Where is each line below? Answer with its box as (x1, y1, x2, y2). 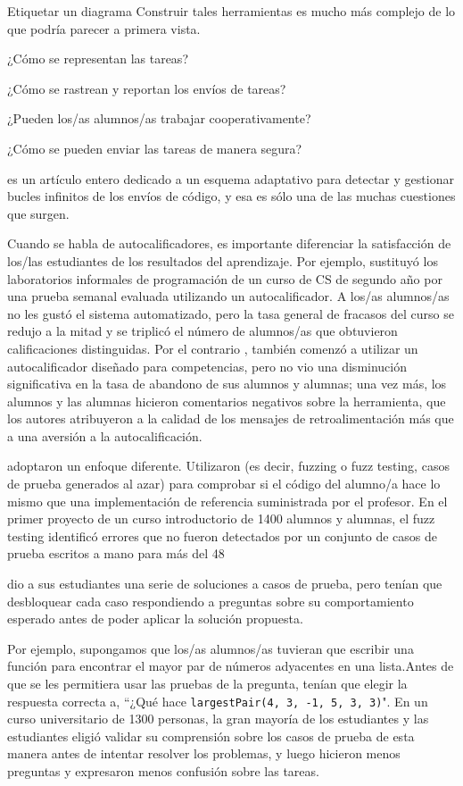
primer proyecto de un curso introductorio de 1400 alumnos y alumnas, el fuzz (7, 509, 435, 528)
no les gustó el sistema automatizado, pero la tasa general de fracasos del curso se (7, 304, 454, 322)
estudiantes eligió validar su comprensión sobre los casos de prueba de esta (7, 726, 415, 745)
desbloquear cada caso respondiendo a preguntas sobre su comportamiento (7, 591, 414, 610)
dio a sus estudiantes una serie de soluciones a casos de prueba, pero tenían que (7, 574, 442, 593)
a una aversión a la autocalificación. (7, 426, 203, 445)
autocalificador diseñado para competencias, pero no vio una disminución (7, 356, 407, 375)
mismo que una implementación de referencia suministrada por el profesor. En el (7, 491, 448, 510)
